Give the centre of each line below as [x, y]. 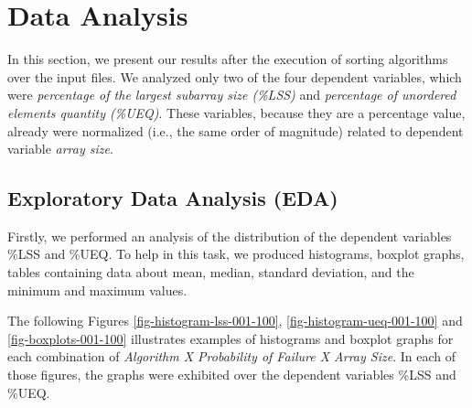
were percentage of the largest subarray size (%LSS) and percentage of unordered [232, 95]
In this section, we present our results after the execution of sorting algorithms [228, 59]
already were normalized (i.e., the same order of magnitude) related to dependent [236, 130]
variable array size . [60, 149]
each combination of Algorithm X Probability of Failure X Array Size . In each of [231, 356]
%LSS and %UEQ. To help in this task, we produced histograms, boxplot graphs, [236, 254]
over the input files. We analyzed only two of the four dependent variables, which [235, 76]
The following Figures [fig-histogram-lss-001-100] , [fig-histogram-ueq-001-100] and [235, 321]
